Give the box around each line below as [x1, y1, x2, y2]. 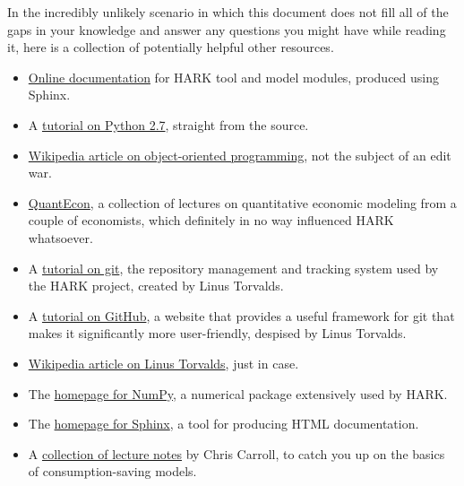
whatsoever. [28, 228, 93, 247]
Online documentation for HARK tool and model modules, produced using [28, 67, 440, 86]
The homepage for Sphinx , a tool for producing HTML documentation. [28, 414, 419, 433]
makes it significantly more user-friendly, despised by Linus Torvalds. [28, 324, 407, 343]
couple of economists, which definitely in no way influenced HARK [28, 211, 394, 230]
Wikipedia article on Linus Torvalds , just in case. [28, 353, 299, 372]
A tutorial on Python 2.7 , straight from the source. [28, 115, 309, 134]
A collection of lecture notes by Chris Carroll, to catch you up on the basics [28, 444, 445, 463]
